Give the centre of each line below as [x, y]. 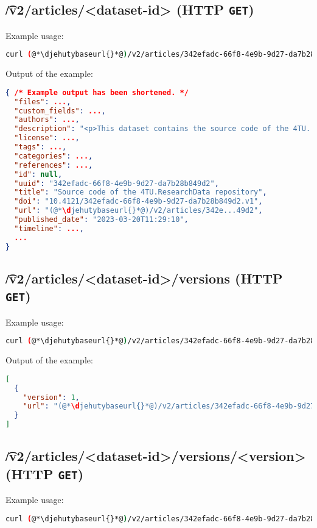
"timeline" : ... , [49, 228]
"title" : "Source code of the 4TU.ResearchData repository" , [141, 192]
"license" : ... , [47, 138]
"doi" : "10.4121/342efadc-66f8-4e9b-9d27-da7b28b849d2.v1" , [138, 202]
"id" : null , [38, 174]
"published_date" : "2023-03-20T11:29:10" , [101, 220]
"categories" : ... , [54, 156]
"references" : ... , [54, 165]
